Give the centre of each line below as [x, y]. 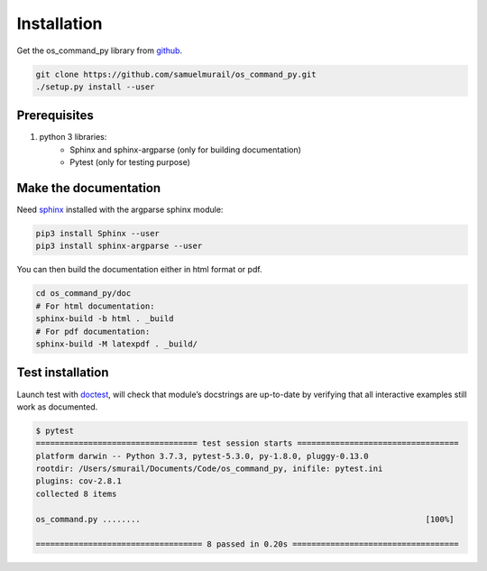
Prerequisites [55, 116]
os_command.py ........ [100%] [245, 519]
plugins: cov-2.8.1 [78, 481]
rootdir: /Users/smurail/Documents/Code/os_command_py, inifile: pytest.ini [209, 469]
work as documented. [57, 407]
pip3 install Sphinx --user [97, 234]
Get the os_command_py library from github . [100, 51]
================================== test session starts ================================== [247, 443]
